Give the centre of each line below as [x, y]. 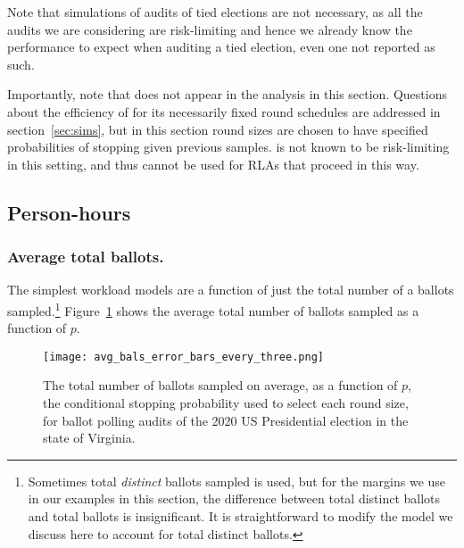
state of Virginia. [89, 438]
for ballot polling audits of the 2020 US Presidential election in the [226, 420]
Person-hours [69, 212]
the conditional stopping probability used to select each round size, [226, 403]
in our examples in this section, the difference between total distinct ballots [234, 498]
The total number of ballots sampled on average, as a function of [220, 385]
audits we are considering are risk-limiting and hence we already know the [210, 29]
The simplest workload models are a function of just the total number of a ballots [231, 290]
